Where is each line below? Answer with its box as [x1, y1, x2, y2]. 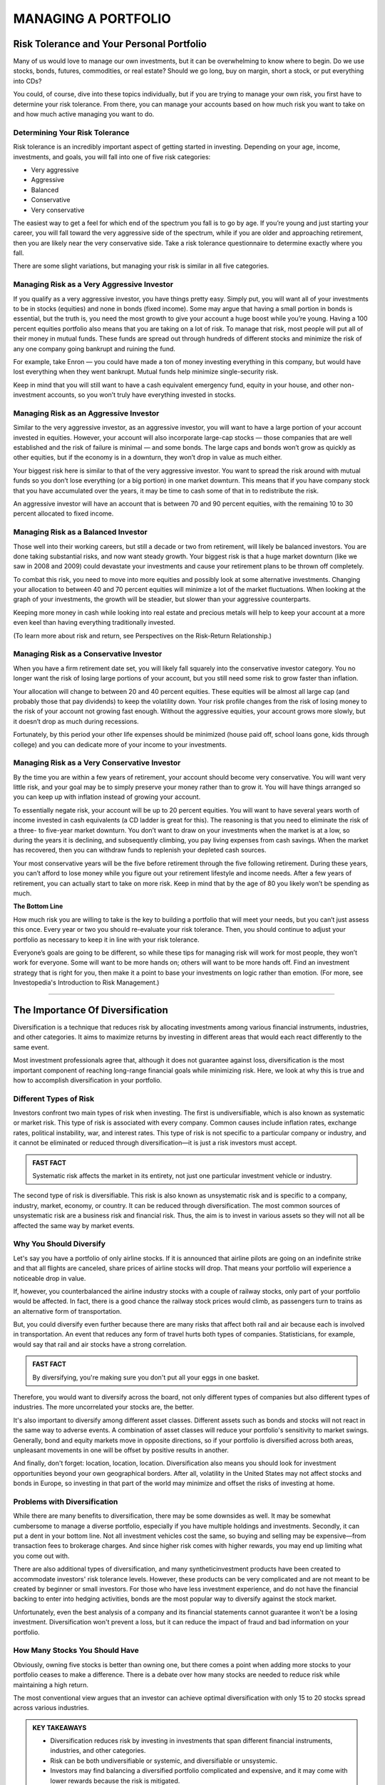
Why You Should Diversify [13, 1239, 106, 1249]
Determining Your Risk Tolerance [13, 127, 130, 137]
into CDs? [13, 76, 42, 85]
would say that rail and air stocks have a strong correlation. [13, 1339, 187, 1349]
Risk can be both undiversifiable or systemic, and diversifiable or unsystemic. [50, 1756, 278, 1765]
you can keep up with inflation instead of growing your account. [13, 793, 201, 801]
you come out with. [13, 1552, 70, 1560]
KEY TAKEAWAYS [32, 1723, 87, 1731]
